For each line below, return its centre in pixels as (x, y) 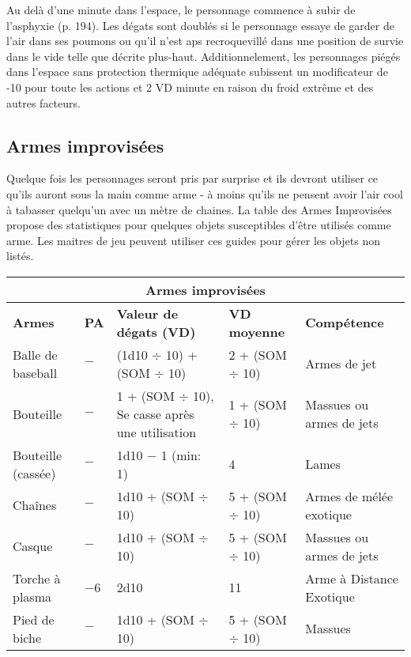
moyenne (257, 331)
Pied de (34, 619)
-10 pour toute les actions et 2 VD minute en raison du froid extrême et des (190, 87)
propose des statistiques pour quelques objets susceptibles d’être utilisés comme (199, 225)
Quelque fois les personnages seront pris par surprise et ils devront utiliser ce (192, 178)
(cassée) (34, 473)
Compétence (345, 323)
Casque (33, 546)
